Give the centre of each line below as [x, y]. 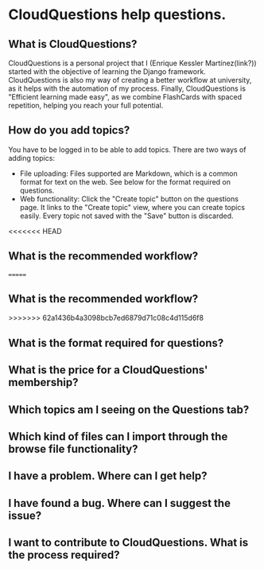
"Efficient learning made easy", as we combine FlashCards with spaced [125, 97]
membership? [43, 382]
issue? [25, 515]
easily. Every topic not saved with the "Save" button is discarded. [126, 216]
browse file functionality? [73, 449]
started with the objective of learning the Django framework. [107, 72]
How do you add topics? [69, 130]
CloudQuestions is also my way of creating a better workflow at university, [130, 80]
